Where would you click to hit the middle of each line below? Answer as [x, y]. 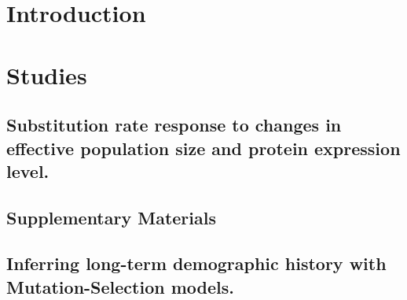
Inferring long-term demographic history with [196, 263]
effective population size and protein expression [203, 148]
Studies [47, 74]
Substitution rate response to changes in [174, 125]
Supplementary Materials [111, 217]
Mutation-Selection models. [120, 286]
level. [28, 170]
